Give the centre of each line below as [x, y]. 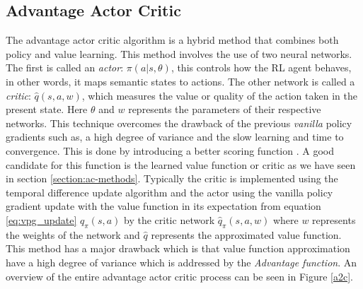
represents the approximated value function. [246, 234]
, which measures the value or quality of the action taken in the [219, 95]
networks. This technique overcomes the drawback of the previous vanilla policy [179, 123]
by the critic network [169, 219]
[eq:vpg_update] [41, 219]
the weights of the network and [73, 234]
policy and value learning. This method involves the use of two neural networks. [179, 53]
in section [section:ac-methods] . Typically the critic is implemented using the [172, 178]
